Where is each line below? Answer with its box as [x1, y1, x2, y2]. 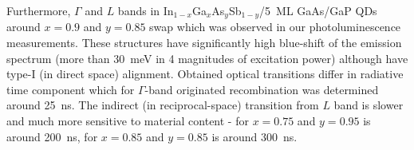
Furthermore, [6, 2, 71, 18]
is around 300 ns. [211, 128, 298, 144]
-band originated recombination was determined [144, 81, 379, 97]
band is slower [333, 97, 404, 113]
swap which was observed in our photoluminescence [149, 18, 401, 35]
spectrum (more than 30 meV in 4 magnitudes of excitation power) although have [6, 49, 408, 66]
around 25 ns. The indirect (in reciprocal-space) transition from [6, 97, 319, 113]
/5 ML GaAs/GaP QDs [259, 2, 377, 18]
